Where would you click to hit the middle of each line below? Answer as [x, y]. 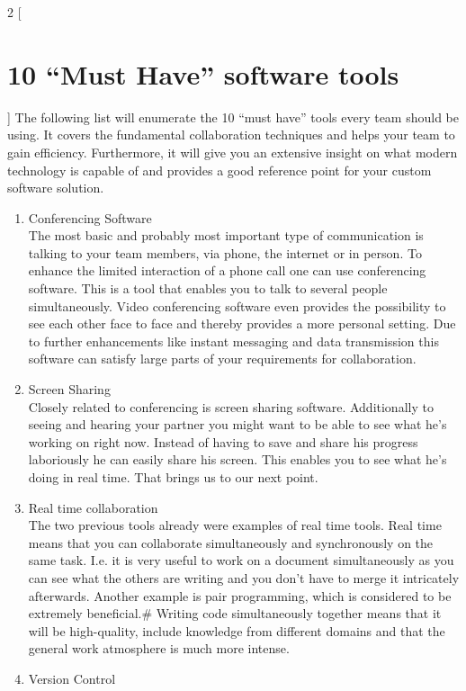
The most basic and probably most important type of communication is [226, 235]
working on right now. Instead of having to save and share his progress [223, 441]
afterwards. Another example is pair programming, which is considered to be [240, 595]
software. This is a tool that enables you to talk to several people [208, 288]
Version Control [72, 678]
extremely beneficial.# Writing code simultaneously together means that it [235, 613]
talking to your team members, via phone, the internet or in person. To [225, 252]
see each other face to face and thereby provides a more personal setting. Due [242, 323]
